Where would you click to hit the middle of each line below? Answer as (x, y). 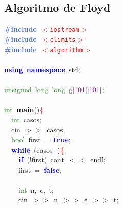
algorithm (66, 50)
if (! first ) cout (41, 160)
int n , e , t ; (36, 189)
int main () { (24, 109)
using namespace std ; (42, 69)
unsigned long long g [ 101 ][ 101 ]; (54, 89)
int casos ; (26, 119)
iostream (65, 30)
